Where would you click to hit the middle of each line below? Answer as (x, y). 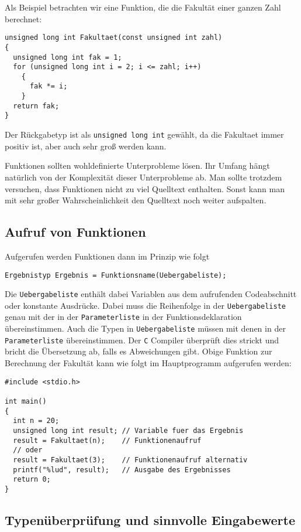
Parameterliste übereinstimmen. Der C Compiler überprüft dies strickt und (142, 340)
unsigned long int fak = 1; (68, 57)
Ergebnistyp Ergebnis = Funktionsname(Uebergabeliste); (116, 275)
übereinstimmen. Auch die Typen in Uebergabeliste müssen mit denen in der (145, 328)
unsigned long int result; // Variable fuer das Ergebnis (128, 430)
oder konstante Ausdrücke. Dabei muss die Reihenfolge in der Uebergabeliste (145, 305)
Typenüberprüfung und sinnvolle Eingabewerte (150, 519)
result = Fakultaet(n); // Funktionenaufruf (107, 440)
